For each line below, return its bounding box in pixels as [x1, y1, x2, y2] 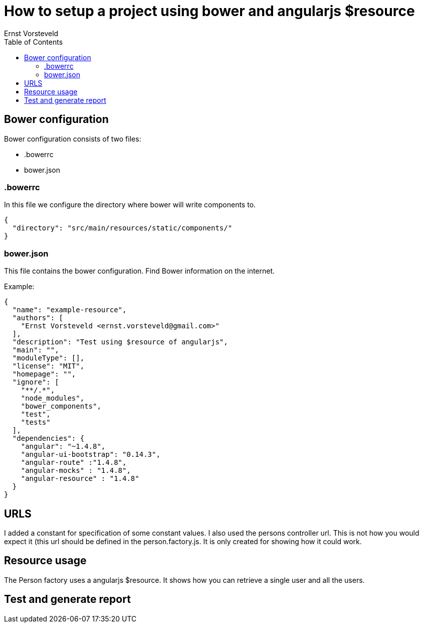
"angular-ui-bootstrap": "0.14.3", [21, 450, 160, 459]
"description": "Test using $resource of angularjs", [12, 338, 228, 346]
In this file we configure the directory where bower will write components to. [4, 200, 256, 209]
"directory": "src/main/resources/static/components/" [12, 224, 233, 232]
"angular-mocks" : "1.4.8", [21, 466, 131, 475]
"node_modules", [21, 394, 85, 403]
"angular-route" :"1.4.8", [21, 458, 127, 467]
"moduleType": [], [12, 354, 85, 362]
